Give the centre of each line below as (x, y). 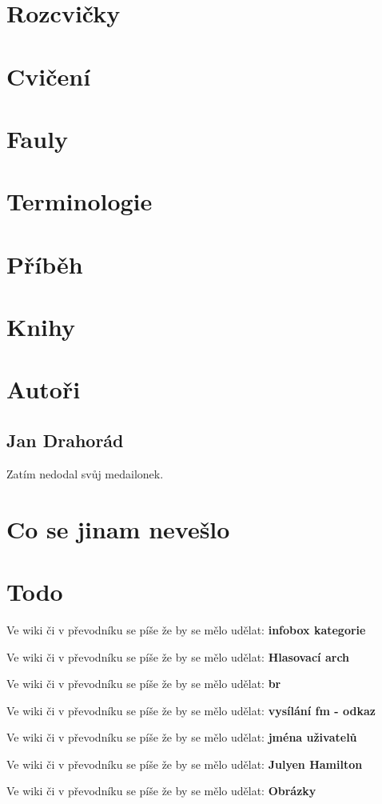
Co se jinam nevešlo (118, 528)
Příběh (45, 264)
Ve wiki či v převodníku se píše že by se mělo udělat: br (144, 684)
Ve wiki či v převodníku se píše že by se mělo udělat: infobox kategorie (186, 629)
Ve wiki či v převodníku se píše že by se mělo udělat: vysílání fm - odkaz (191, 710)
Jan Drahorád (65, 440)
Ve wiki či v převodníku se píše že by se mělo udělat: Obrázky (161, 791)
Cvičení (49, 76)
